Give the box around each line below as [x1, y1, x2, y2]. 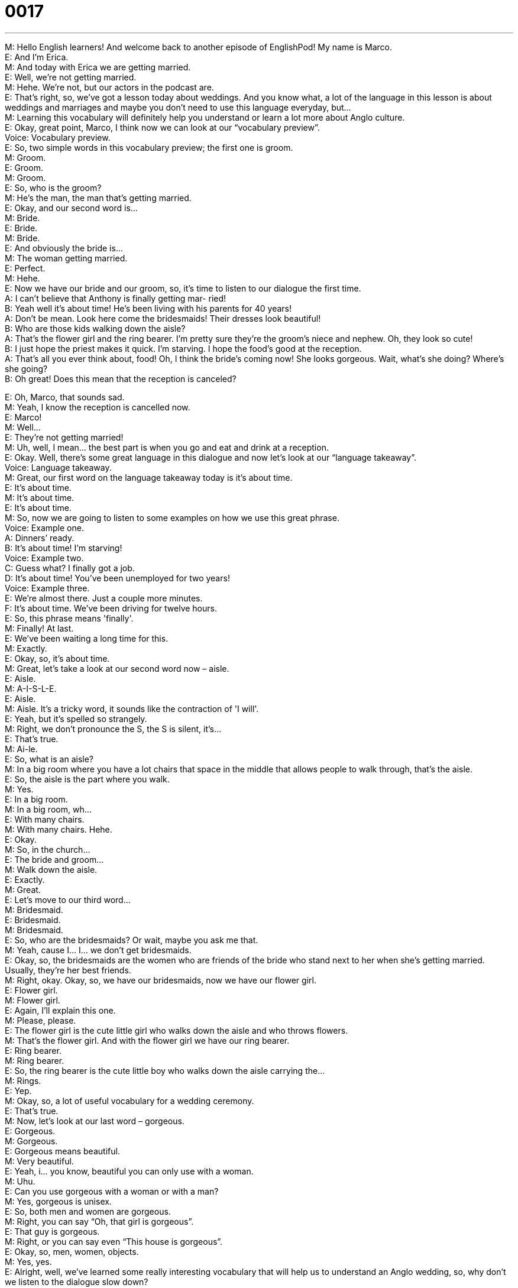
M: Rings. [5, 1075, 41, 1086]
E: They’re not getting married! [5, 432, 124, 442]
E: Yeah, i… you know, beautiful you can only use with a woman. [5, 1166, 254, 1176]
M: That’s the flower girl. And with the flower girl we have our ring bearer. [5, 1035, 290, 1046]
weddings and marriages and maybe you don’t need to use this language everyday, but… [5, 102, 351, 112]
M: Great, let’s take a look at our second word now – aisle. [5, 663, 229, 674]
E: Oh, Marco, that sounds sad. [5, 391, 125, 402]
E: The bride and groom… [5, 854, 104, 865]
